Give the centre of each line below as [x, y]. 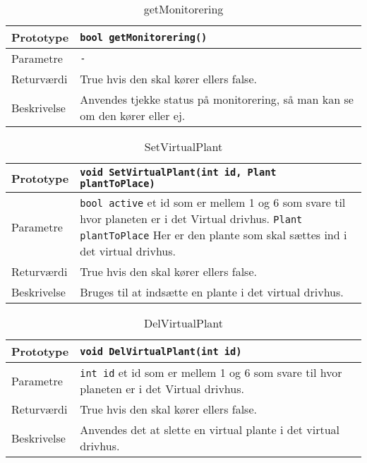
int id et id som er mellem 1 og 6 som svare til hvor [211, 372]
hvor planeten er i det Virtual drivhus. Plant [191, 218]
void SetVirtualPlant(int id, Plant [178, 172]
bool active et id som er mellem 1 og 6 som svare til [213, 202]
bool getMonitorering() [144, 37]
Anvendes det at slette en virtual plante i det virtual [210, 429]
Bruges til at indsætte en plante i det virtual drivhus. [212, 292]
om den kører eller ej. [133, 115]
